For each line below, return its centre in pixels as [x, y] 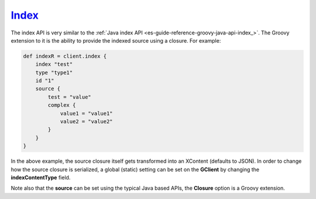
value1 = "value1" [87, 113]
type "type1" [54, 72]
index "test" [54, 64]
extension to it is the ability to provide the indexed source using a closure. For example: [116, 40]
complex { [62, 105]
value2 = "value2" [87, 122]
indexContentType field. [41, 177]
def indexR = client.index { [65, 56]
